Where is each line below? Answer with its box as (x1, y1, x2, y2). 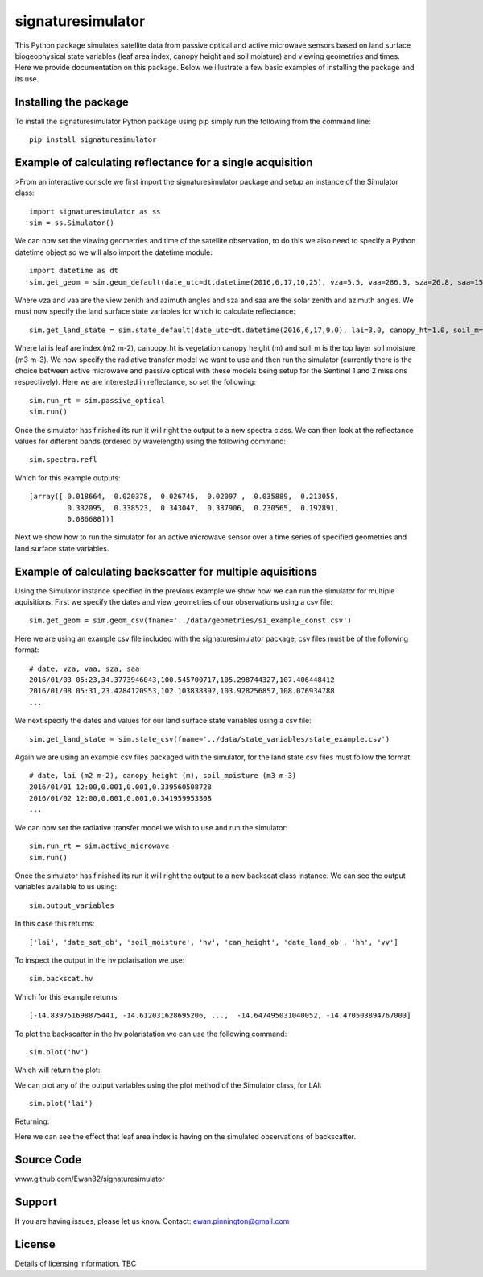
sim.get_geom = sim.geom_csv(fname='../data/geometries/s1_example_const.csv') (29, 616, 352, 625)
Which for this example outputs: (14, 472, 121, 483)
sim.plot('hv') (29, 1047, 89, 1056)
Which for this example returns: (14, 992, 120, 1001)
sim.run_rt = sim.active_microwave (29, 842, 170, 851)
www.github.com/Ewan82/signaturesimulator (14, 1174, 165, 1183)
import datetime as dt (29, 266, 119, 276)
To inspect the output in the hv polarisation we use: (14, 955, 185, 965)
